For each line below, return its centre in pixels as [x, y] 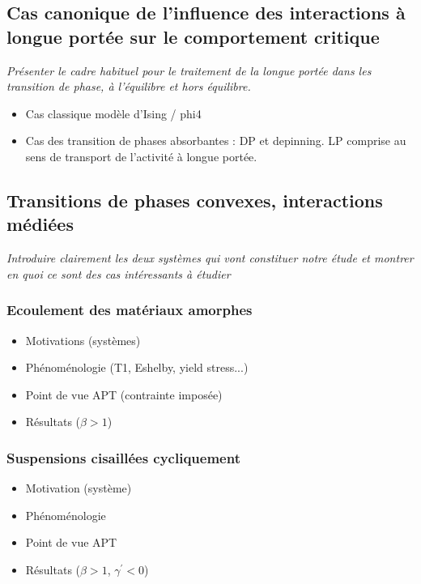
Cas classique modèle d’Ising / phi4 [113, 113]
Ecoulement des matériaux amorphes [130, 310]
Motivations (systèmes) [83, 340]
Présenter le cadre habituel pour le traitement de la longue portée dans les [189, 70]
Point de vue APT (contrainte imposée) [124, 394]
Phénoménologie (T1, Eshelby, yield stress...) [137, 367]
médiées [40, 224]
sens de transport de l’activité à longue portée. [141, 156]
